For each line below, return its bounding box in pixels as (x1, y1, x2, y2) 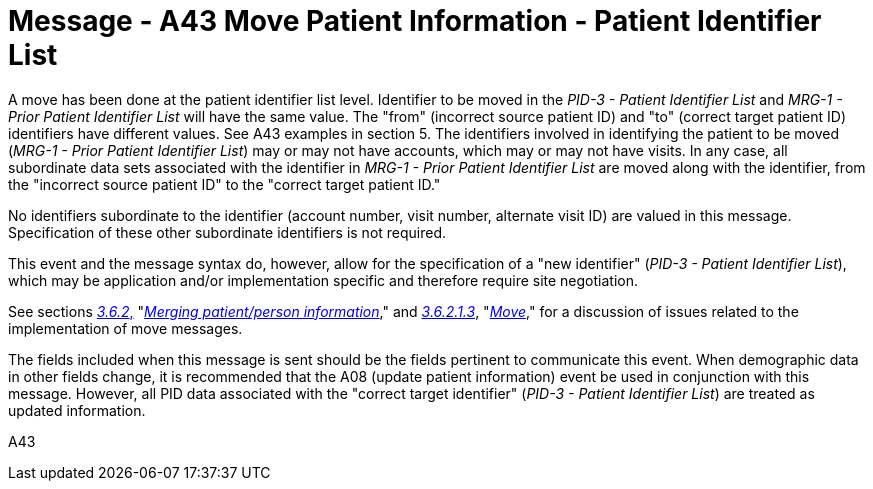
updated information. (8, 401, 146, 419)
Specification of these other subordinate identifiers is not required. (8, 223, 447, 241)
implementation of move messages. (8, 319, 243, 337)
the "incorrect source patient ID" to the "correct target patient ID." (8, 175, 441, 193)
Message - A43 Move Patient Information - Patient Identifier (8, 4, 822, 38)
